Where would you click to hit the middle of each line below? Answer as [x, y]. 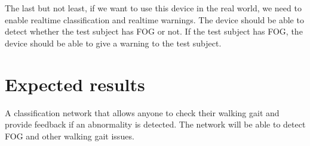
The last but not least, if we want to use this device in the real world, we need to [153, 8]
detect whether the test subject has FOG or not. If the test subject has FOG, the [154, 31]
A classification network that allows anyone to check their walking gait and [142, 112]
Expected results [75, 84]
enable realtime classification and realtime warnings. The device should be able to [154, 19]
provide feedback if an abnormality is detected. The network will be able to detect [155, 124]
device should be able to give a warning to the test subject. [113, 43]
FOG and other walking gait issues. [70, 136]
